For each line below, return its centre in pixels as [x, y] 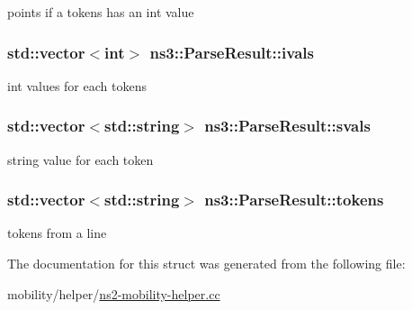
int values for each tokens [77, 85]
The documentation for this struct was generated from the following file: [206, 264]
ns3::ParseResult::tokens [294, 200]
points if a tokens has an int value [101, 12]
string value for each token [81, 159]
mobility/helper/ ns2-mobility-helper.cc [114, 293]
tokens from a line [57, 233]
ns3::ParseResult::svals [287, 126]
